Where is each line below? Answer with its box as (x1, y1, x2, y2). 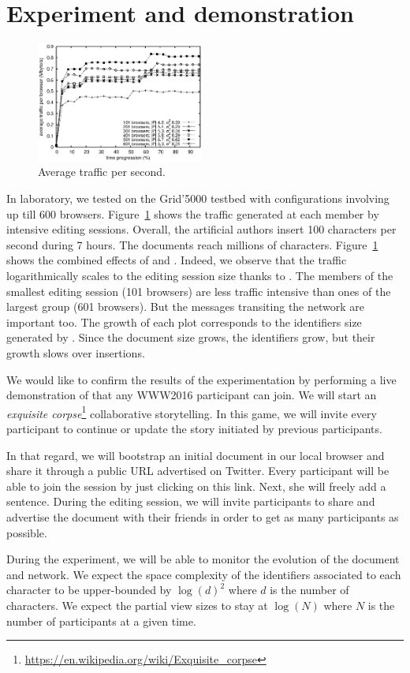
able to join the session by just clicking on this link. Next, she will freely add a (6, 477, 386, 494)
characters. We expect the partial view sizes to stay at (6, 596, 268, 613)
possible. (6, 524, 47, 540)
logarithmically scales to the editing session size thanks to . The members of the (6, 267, 393, 283)
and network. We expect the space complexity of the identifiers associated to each (6, 566, 401, 582)
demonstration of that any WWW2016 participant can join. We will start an (6, 387, 377, 403)
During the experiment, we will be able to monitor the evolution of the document (6, 551, 400, 567)
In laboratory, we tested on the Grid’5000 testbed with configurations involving (6, 190, 389, 206)
